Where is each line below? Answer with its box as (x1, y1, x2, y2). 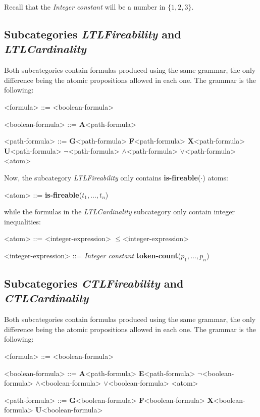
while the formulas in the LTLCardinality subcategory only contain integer (4, 206, 235, 217)
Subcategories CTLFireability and (4, 275, 184, 291)
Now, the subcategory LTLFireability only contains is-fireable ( (4, 172, 201, 182)
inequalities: (4, 216, 41, 226)
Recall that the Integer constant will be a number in (4, 2, 166, 12)
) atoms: (202, 172, 228, 182)
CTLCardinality (4, 290, 89, 306)
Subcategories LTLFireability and (4, 26, 181, 41)
